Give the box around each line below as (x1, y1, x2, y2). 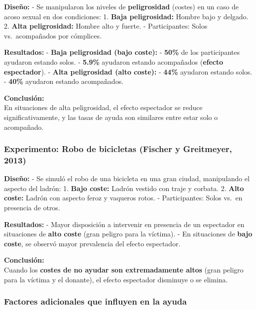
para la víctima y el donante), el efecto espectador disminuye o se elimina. (4, 274, 228, 284)
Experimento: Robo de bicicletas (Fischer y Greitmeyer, (4, 143, 232, 155)
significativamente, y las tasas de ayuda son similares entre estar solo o (4, 112, 218, 122)
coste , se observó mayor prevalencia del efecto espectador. (4, 238, 181, 248)
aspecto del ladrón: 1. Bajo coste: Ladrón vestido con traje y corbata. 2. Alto (4, 183, 244, 193)
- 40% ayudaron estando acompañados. (4, 76, 124, 86)
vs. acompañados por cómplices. (4, 30, 102, 40)
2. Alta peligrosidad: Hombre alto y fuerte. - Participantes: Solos (4, 21, 208, 31)
